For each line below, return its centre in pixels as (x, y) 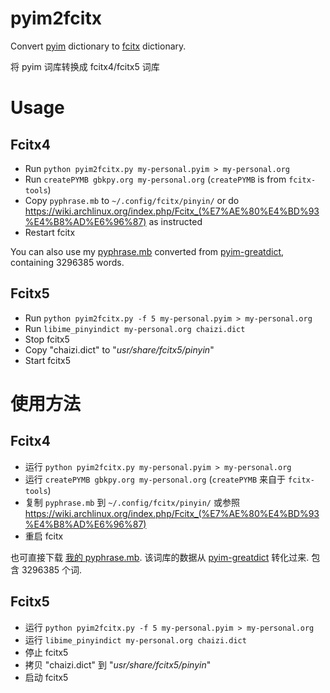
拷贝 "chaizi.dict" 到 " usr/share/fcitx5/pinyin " (118, 664)
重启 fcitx (44, 536)
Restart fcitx (50, 232)
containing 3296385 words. (67, 262)
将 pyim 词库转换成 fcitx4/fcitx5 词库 (85, 66)
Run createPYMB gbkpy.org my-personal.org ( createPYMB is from (155, 179)
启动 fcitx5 (46, 677)
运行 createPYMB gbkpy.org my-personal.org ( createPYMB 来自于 (155, 479)
